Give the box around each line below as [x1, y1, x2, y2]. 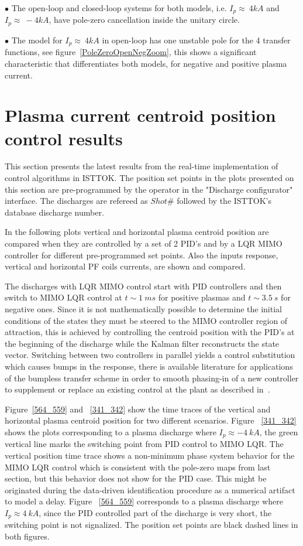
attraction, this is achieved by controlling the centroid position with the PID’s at [5, 326, 295, 338]
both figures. [5, 530, 50, 542]
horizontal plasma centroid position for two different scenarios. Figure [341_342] [5, 414, 297, 426]
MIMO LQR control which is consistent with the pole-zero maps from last [5, 460, 271, 473]
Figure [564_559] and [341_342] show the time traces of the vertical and [5, 402, 271, 415]
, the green [259, 425, 298, 438]
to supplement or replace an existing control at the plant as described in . [5, 383, 270, 395]
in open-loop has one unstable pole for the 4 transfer [102, 33, 291, 46]
